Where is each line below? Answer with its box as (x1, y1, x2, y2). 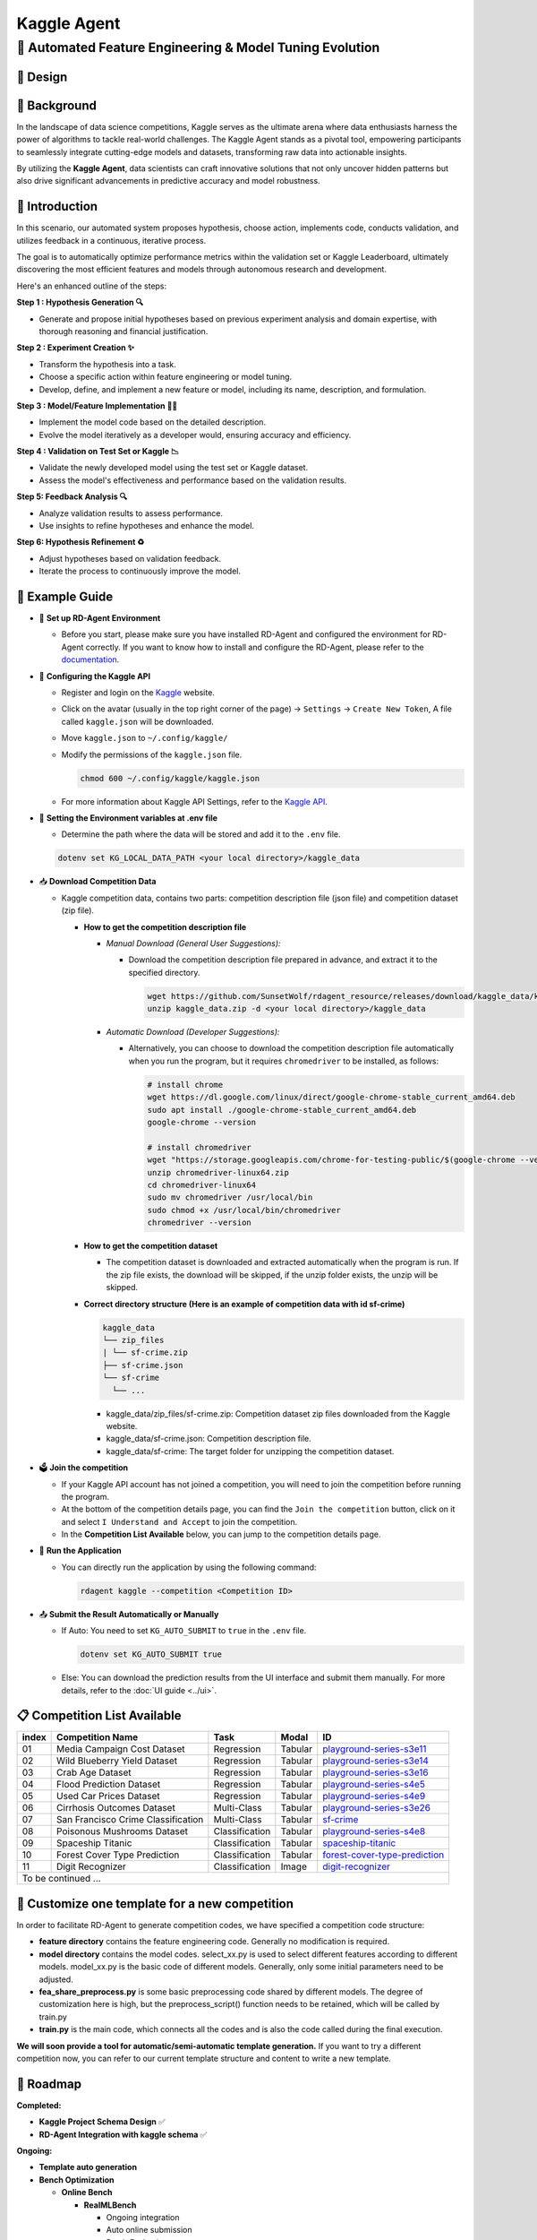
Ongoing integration (106, 2211, 180, 2222)
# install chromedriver (147, 1142, 252, 1152)
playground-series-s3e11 (322, 1743, 427, 1755)
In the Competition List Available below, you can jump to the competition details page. (61, 1529, 381, 1540)
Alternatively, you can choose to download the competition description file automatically (128, 1043, 455, 1054)
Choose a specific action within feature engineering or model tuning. (38, 372, 293, 383)
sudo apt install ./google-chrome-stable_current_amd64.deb (147, 1105, 417, 1115)
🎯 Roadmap (16, 2076, 82, 2091)
